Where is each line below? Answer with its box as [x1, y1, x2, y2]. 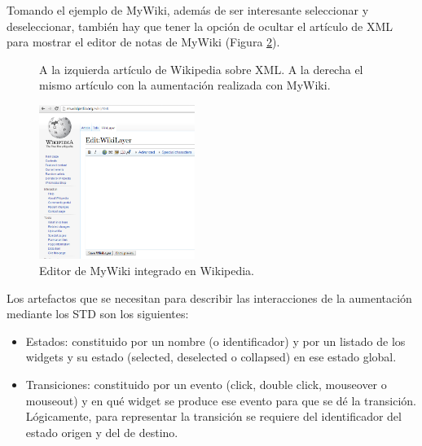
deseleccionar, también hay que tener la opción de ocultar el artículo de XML [7, 17, 393, 34]
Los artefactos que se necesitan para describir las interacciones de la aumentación [7, 289, 412, 306]
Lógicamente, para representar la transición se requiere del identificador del [25, 408, 402, 425]
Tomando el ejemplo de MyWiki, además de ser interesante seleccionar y [7, 2, 369, 18]
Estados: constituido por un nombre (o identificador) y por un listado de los [25, 332, 406, 349]
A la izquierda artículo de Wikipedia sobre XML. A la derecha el [39, 60, 363, 77]
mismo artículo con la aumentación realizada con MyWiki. [39, 77, 331, 94]
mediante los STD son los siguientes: [7, 305, 189, 322]
